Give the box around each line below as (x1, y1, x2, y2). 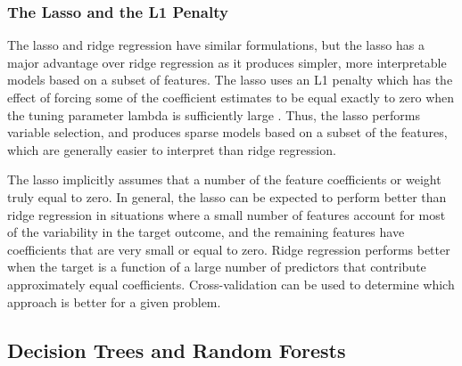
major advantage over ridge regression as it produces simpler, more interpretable (7, 53, 447, 71)
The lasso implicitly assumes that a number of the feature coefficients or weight (7, 170, 441, 189)
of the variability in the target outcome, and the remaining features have (7, 223, 405, 241)
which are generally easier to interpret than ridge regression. (7, 140, 336, 159)
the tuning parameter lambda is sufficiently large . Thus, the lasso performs (7, 105, 421, 124)
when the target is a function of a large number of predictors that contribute (7, 257, 426, 276)
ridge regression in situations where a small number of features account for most (7, 205, 446, 224)
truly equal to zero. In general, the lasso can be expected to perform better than (7, 187, 447, 206)
